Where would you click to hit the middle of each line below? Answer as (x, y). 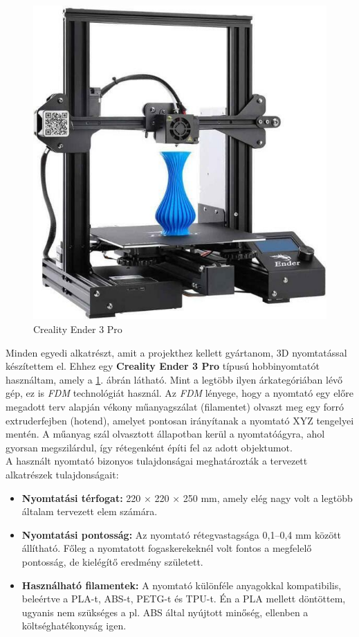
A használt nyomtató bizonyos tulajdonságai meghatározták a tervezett (157, 461)
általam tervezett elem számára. (90, 511)
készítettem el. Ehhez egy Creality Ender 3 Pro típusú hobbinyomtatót (163, 366)
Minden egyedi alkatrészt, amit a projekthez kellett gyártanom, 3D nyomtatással (176, 352)
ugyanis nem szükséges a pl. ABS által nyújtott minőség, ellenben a (165, 612)
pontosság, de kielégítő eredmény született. (112, 561)
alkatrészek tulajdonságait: (62, 474)
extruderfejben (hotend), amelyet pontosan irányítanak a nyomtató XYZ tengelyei (180, 420)
